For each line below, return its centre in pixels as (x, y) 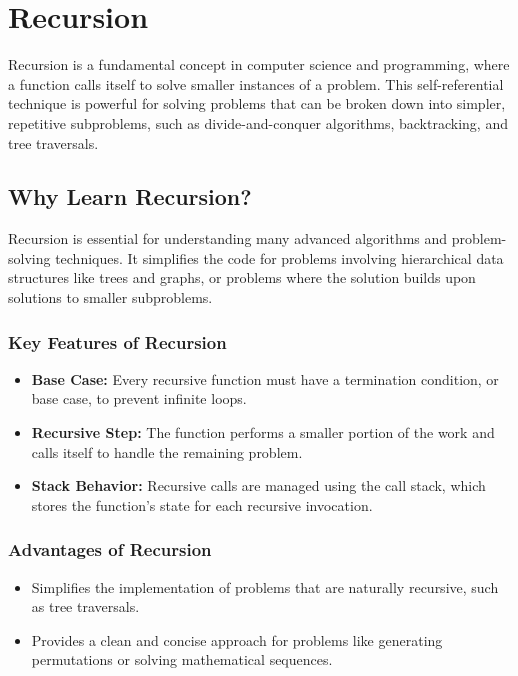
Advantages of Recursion (110, 549)
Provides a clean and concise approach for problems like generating (237, 639)
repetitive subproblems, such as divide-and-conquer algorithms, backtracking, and (258, 122)
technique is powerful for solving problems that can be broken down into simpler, (257, 103)
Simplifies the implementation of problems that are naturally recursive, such (265, 586)
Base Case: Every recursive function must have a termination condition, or (265, 378)
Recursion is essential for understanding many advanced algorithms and (228, 238)
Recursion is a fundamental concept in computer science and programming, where (259, 64)
